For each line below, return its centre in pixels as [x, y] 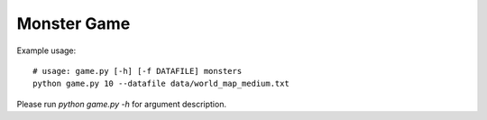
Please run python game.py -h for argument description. [122, 104]
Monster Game [74, 23]
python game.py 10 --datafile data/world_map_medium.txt [161, 84]
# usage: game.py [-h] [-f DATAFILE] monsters [138, 71]
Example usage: [46, 51]
